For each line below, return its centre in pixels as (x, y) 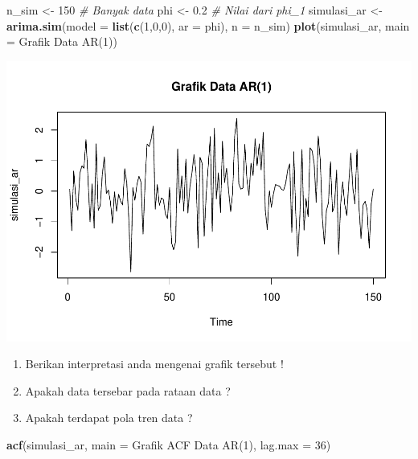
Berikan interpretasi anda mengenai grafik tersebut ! (154, 364)
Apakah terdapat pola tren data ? (109, 418)
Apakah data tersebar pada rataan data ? (128, 390)
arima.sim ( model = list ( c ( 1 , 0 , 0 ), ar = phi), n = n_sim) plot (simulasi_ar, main (208, 25)
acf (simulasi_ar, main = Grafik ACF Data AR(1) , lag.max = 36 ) (169, 445)
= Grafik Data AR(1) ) (62, 41)
